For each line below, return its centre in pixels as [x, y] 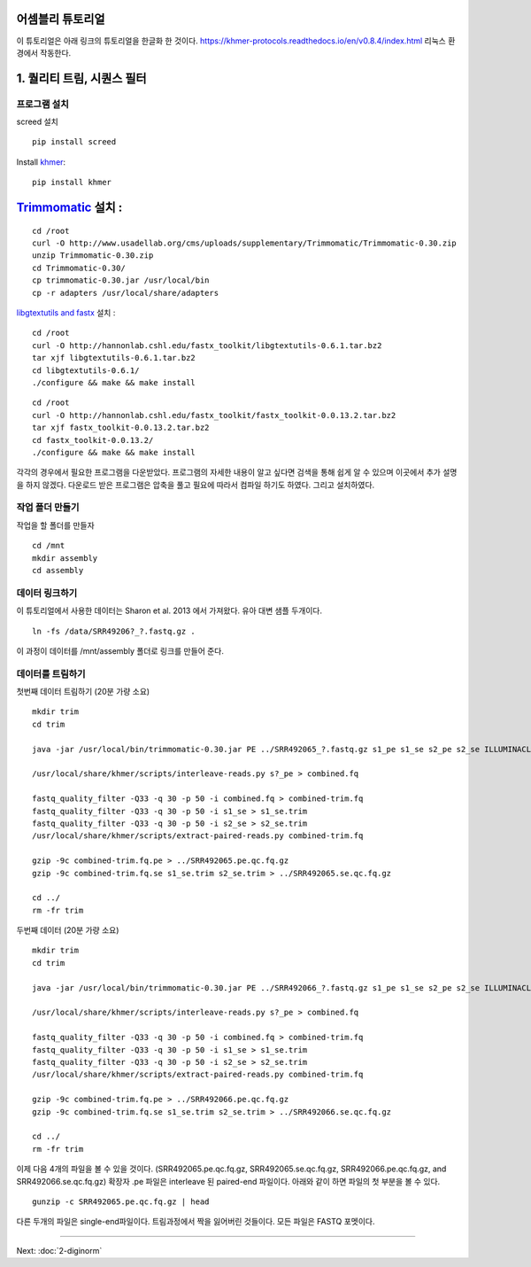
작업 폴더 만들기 [48, 508]
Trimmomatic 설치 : [69, 208]
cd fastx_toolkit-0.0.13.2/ [93, 440]
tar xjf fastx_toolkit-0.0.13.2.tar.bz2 [121, 428]
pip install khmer [72, 183]
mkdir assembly [65, 558]
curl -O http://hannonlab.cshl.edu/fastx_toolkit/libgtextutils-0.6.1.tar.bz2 [207, 345]
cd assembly [58, 570]
